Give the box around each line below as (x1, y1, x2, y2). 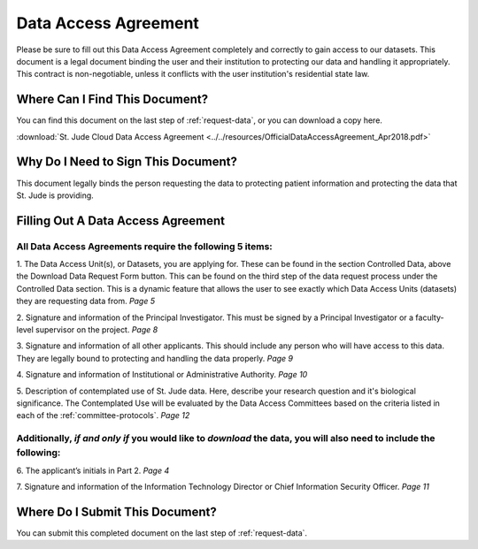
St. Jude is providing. (16, 190, 95, 201)
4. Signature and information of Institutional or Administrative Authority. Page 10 (16, 370, 308, 380)
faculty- (415, 312, 444, 323)
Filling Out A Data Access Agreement (16, 213, 226, 228)
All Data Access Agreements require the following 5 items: (16, 240, 274, 252)
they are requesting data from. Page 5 (16, 296, 155, 307)
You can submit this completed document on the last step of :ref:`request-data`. (16, 528, 308, 538)
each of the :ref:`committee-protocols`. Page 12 (16, 410, 190, 421)
